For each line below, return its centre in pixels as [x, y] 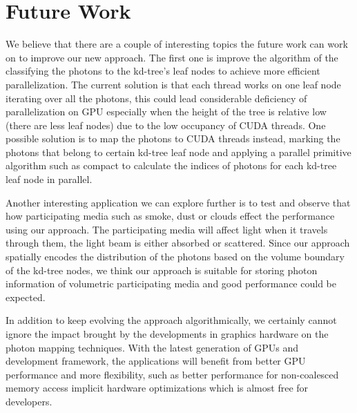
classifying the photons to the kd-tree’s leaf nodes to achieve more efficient [163, 71]
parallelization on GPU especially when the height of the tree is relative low [166, 112]
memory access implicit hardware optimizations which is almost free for [157, 388]
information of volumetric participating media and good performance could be [171, 284]
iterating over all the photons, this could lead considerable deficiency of [156, 98]
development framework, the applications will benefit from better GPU [156, 361]
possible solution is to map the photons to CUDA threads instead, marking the [173, 138]
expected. [26, 297]
